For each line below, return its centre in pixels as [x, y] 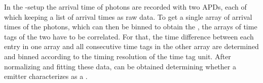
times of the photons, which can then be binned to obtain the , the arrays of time [131, 27]
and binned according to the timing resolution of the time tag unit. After [118, 56]
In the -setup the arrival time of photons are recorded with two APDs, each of [125, 7]
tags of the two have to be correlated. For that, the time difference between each [129, 36]
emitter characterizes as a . [46, 76]
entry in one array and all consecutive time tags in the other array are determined [131, 46]
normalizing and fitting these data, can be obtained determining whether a [120, 66]
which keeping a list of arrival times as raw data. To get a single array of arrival [128, 16]
